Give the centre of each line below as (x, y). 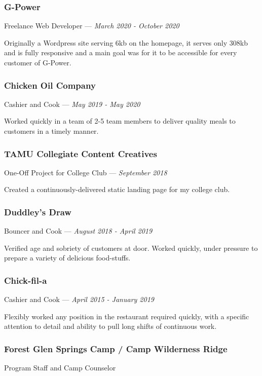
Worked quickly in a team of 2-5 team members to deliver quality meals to (120, 121)
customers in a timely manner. (51, 131)
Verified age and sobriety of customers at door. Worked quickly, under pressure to (131, 248)
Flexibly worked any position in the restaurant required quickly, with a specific (127, 316)
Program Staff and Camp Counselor (60, 368)
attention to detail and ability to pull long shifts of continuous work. (110, 326)
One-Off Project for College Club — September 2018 (86, 172)
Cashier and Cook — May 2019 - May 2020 (72, 104)
